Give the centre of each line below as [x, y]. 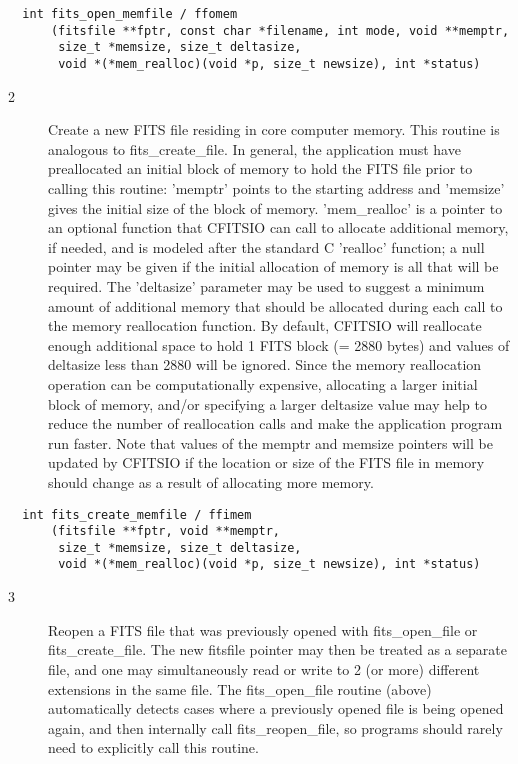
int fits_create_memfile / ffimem [137, 514]
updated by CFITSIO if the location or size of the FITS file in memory [266, 462]
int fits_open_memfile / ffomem [130, 14]
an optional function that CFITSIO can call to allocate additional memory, [278, 227]
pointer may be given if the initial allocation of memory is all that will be [273, 266]
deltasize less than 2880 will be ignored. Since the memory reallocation [265, 364]
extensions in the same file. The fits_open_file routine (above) [240, 688]
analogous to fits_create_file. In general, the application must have [254, 148]
